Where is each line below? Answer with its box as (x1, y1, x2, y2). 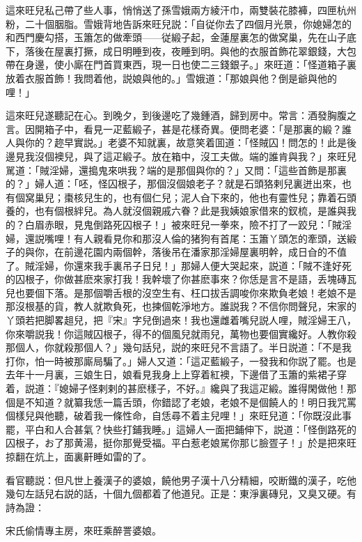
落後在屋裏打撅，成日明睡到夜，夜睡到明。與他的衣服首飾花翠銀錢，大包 (24, 43, 356, 58)
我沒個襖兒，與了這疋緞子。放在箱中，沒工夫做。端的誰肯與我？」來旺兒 (24, 148, 356, 163)
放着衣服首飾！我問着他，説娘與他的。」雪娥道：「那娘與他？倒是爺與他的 (6, 70, 337, 85)
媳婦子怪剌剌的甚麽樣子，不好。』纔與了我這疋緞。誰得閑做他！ (58, 381, 347, 396)
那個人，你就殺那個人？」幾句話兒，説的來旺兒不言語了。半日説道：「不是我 (6, 340, 352, 355)
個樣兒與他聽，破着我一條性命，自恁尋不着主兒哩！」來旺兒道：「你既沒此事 (6, 408, 352, 423)
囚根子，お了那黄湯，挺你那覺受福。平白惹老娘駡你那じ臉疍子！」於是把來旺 (6, 435, 356, 450)
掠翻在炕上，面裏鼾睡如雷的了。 (6, 449, 152, 463)
